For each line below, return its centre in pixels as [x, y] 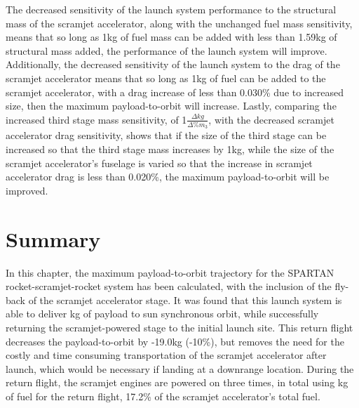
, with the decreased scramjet [271, 119]
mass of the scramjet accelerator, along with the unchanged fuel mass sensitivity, [179, 23]
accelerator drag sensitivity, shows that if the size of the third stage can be [166, 135]
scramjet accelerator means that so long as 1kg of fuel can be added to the [166, 78]
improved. [27, 190]
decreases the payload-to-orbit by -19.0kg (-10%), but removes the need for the [175, 341]
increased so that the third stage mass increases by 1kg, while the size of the [170, 149]
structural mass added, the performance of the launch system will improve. [167, 50]
